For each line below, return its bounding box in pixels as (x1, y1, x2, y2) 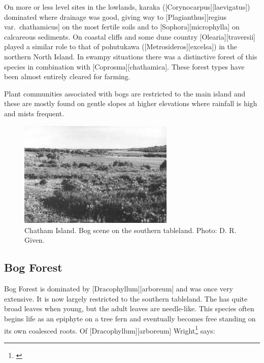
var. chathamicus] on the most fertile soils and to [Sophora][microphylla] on (4, 21, 240, 32)
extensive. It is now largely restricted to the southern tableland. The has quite (4, 293, 248, 304)
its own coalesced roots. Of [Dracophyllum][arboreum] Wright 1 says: (4, 323, 215, 336)
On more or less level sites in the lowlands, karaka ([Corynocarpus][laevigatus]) (4, 2, 250, 12)
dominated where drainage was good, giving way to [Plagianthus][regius (4, 11, 227, 22)
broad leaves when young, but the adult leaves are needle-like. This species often (4, 303, 254, 314)
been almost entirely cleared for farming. (4, 71, 130, 82)
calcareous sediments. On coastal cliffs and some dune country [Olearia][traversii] (4, 31, 255, 42)
